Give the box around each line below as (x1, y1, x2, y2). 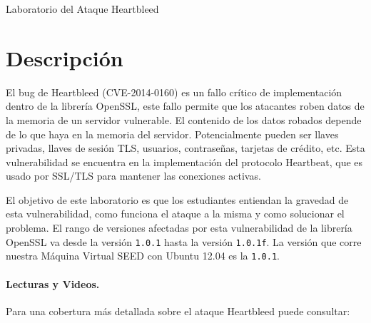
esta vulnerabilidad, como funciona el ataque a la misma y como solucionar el (6, 206, 345, 221)
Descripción (6, 43, 123, 72)
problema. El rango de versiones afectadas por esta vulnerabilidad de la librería (6, 220, 352, 235)
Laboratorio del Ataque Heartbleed (6, 1, 159, 16)
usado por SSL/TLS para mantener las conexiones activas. (6, 168, 261, 183)
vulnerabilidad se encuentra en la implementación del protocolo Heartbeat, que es (6, 154, 363, 169)
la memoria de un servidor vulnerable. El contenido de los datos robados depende (6, 112, 362, 127)
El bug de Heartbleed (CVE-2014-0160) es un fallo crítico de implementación (6, 84, 342, 99)
